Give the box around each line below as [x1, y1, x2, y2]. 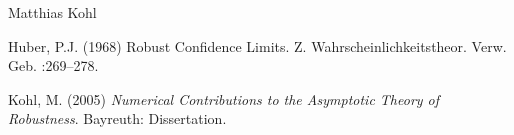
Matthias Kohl [8, 2, 97, 22]
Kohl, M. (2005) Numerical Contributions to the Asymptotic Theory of [8, 88, 440, 109]
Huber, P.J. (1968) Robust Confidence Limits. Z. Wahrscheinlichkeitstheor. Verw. [8, 35, 507, 56]
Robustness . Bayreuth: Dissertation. [8, 108, 227, 129]
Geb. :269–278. [8, 55, 99, 76]
